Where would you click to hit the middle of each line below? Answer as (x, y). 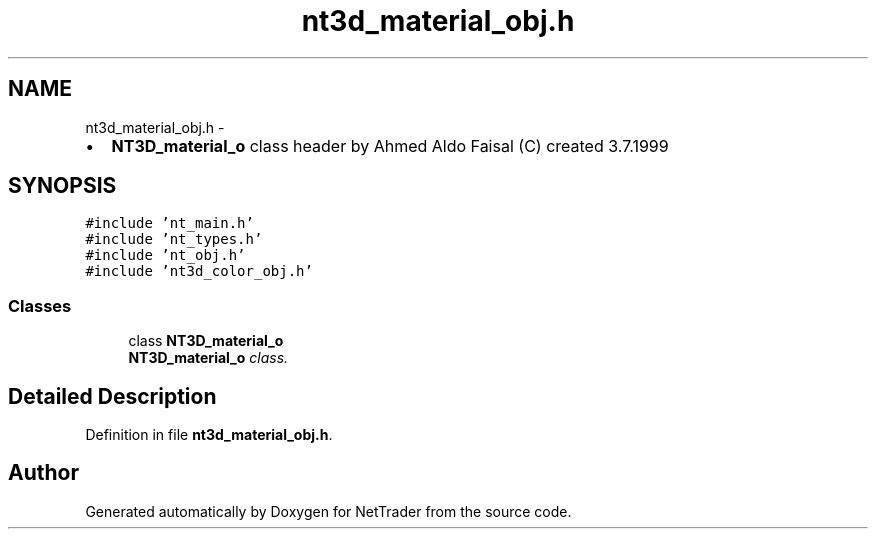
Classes (40, 305)
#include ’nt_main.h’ (169, 223)
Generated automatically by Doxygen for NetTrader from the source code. (328, 511)
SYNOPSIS (62, 186)
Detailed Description (112, 396)
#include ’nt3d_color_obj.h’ (199, 271)
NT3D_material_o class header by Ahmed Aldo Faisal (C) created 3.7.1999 (390, 145)
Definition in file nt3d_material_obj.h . (209, 435)
